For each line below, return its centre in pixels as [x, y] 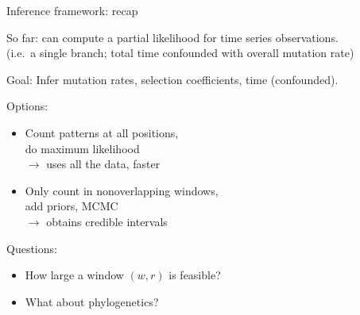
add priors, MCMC [72, 206]
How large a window [74, 275]
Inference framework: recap [72, 10]
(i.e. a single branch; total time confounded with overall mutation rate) [180, 53]
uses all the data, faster [103, 164]
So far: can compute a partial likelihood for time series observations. [172, 37]
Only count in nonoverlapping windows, [122, 190]
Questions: [32, 248]
